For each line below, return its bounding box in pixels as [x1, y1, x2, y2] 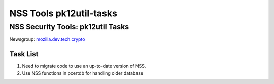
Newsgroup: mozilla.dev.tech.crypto [9, 36, 85, 43]
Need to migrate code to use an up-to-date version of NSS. [22, 63, 146, 69]
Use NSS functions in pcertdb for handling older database [22, 70, 144, 76]
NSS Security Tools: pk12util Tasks [9, 22, 129, 31]
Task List [9, 50, 39, 58]
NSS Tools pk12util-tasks [9, 8, 118, 19]
